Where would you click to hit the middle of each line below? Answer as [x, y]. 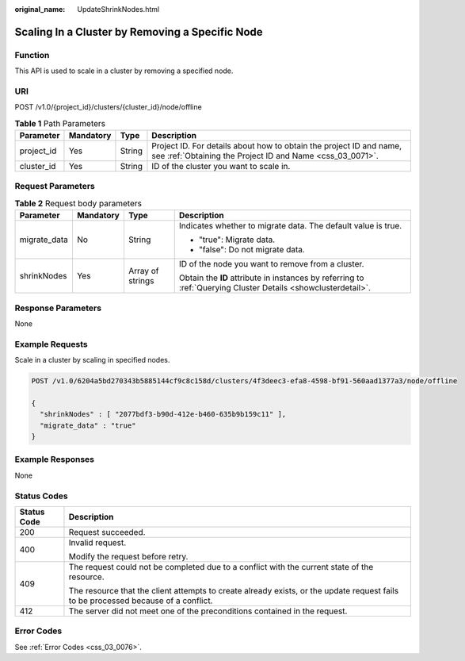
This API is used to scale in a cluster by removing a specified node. [124, 71]
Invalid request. [97, 542]
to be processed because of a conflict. [141, 601]
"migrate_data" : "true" [88, 425]
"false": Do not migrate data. [252, 250]
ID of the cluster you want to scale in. [221, 167]
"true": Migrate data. [237, 240]
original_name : [40, 9]
